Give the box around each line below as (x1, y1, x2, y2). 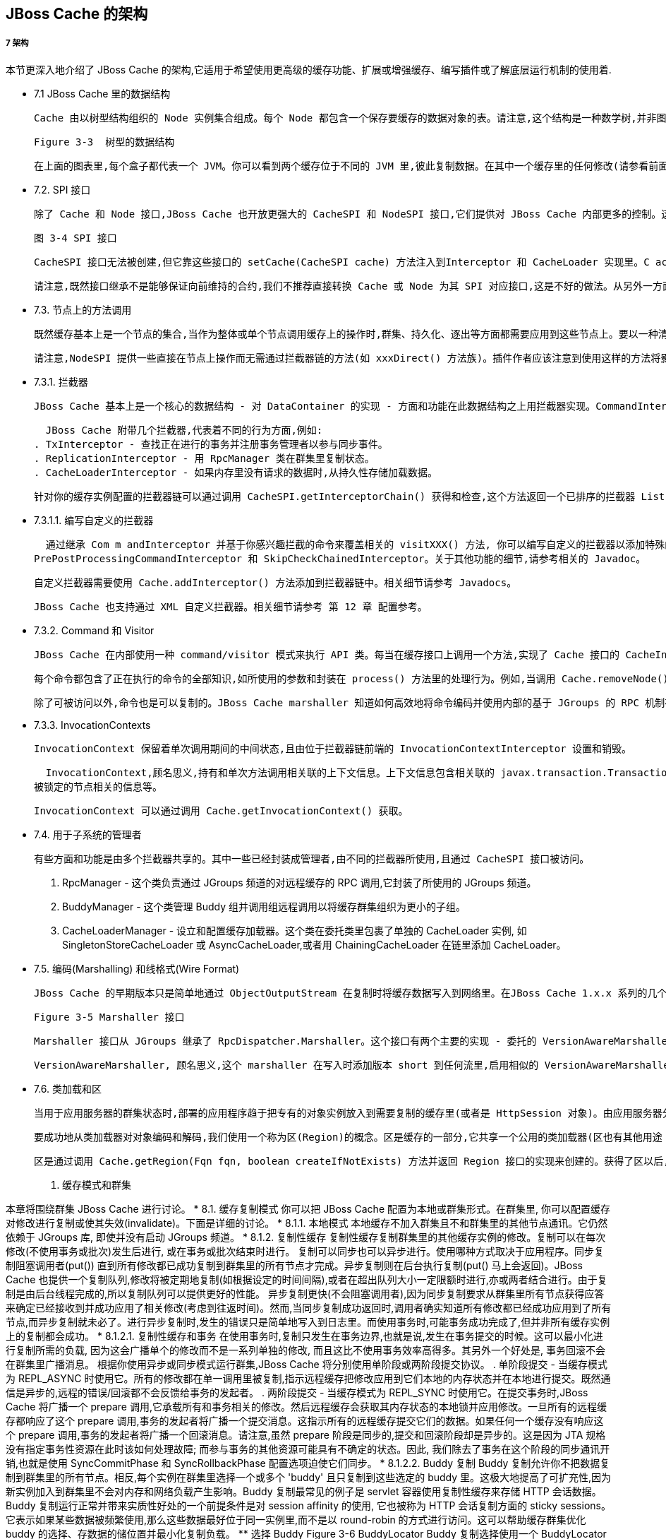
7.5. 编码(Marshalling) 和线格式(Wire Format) (34, 962, 240, 975)
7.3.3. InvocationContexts (34, 718, 151, 731)
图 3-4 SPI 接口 (34, 232, 117, 244)
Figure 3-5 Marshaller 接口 (34, 1011, 185, 1023)
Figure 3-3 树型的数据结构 (34, 136, 175, 148)
